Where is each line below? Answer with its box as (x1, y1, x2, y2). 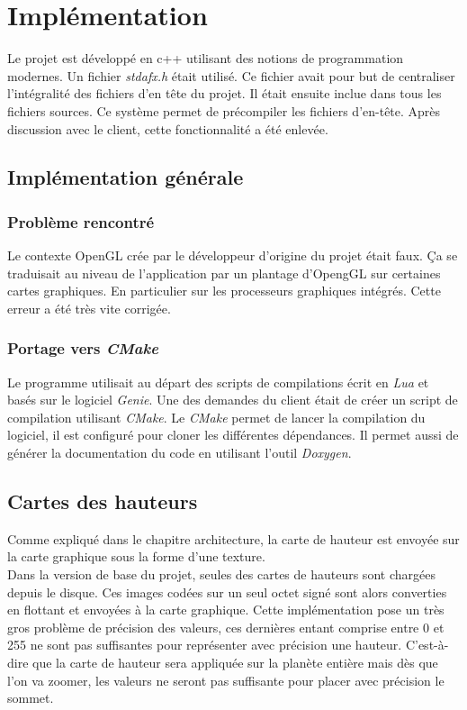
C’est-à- (405, 635, 449, 654)
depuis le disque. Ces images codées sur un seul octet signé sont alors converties (7, 582, 447, 601)
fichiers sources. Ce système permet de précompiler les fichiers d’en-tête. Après (7, 101, 441, 120)
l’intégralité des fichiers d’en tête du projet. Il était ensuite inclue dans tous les (7, 84, 442, 103)
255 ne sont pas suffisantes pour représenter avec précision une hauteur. (7, 635, 402, 654)
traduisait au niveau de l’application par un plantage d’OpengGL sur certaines (7, 263, 441, 282)
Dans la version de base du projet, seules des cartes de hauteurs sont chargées (7, 565, 436, 584)
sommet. (7, 688, 54, 707)
